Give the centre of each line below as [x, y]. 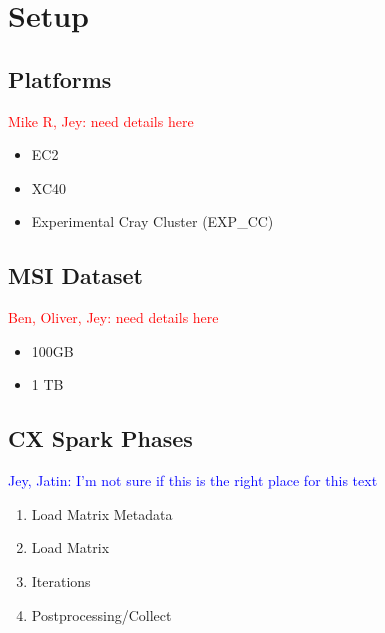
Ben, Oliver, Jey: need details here [113, 317]
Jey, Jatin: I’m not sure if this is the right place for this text [193, 480]
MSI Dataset [75, 275]
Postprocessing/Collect [101, 614]
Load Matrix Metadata [102, 513]
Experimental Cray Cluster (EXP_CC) [152, 221]
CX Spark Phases [100, 438]
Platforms [60, 78]
